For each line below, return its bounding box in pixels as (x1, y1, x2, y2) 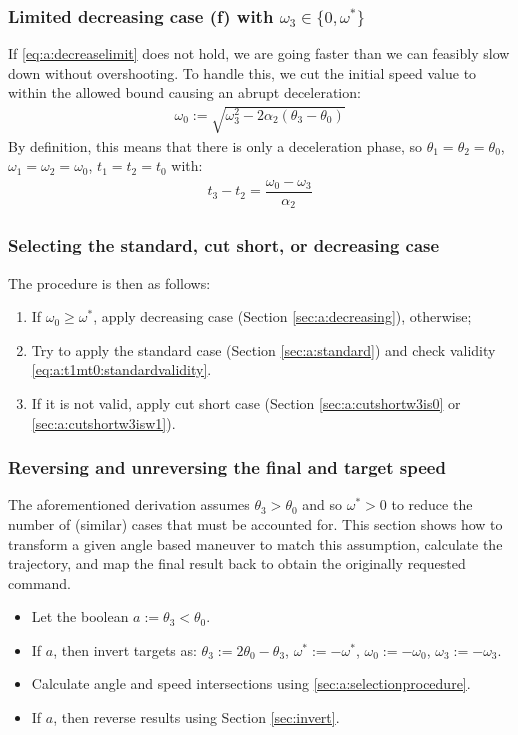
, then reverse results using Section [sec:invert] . (53, 707, 340, 728)
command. (8, 572, 71, 593)
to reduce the (391, 494, 473, 515)
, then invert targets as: (53, 639, 197, 660)
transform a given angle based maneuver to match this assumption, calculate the (8, 533, 503, 554)
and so (302, 494, 343, 515)
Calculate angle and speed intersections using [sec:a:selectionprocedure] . (31, 673, 471, 694)
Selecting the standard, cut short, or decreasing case (8, 233, 440, 258)
